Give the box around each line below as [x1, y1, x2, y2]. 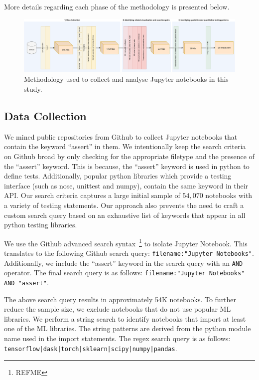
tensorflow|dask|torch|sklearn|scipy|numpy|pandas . [4, 343, 177, 353]
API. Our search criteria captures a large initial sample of [4, 190, 180, 200]
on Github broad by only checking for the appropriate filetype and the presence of [4, 151, 255, 161]
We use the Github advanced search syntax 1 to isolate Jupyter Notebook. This [4, 236, 248, 248]
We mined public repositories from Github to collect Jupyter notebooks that [4, 131, 238, 142]
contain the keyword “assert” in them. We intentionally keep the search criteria [4, 141, 246, 152]
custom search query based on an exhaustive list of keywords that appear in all [4, 209, 246, 220]
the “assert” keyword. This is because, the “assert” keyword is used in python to [4, 161, 250, 171]
